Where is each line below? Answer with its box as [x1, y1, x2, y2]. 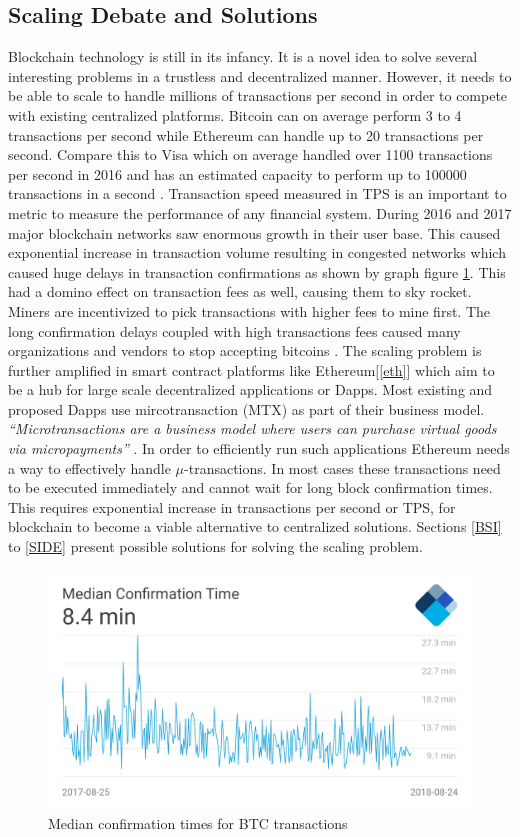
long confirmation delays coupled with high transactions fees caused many [8, 320, 461, 341]
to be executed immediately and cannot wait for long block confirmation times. [8, 477, 493, 498]
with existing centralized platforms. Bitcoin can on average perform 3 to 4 [8, 104, 462, 125]
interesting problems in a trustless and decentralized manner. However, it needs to [8, 65, 512, 86]
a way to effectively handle [8, 457, 171, 478]
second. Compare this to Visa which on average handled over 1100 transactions [8, 144, 493, 165]
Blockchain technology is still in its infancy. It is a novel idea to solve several [8, 46, 478, 67]
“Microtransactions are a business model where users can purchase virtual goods [8, 418, 497, 439]
